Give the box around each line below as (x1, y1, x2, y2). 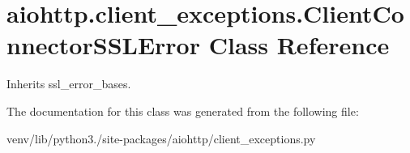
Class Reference (208, 28, 390, 62)
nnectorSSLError (6, 28, 200, 62)
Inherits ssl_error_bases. (6, 75, 131, 92)
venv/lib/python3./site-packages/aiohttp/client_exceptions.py (6, 130, 316, 147)
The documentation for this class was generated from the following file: (6, 102, 359, 119)
